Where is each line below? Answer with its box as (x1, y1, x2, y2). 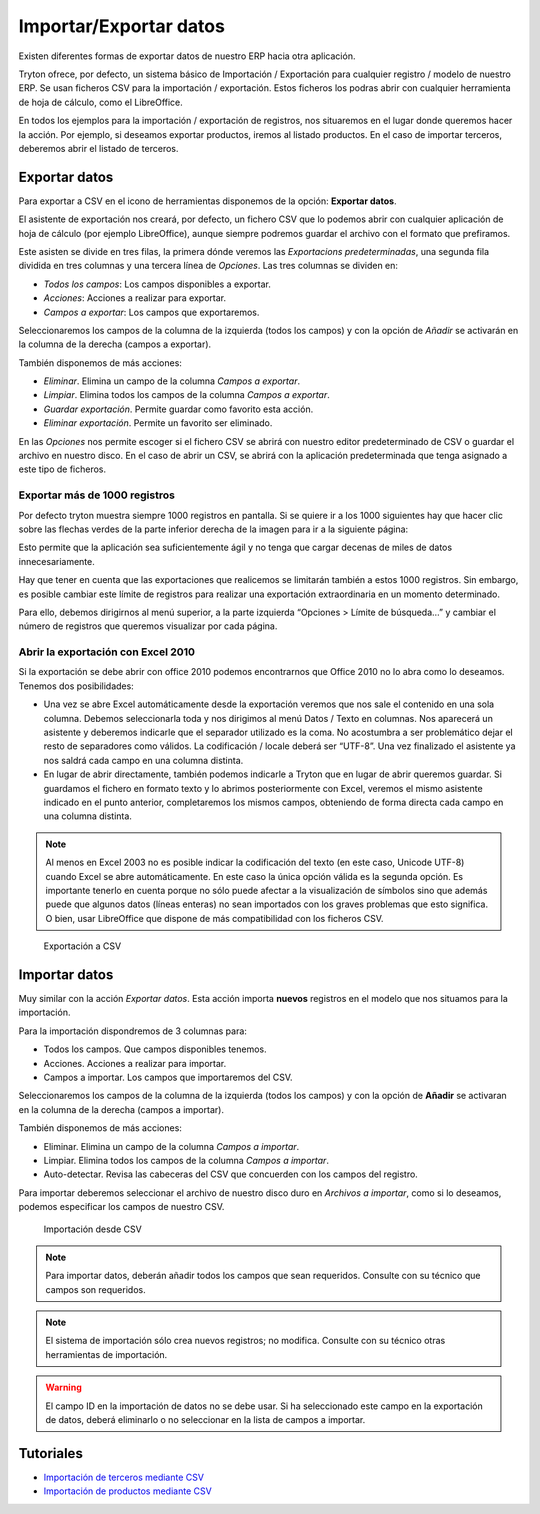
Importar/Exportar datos (18, 15, 225, 37)
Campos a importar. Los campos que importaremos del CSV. (43, 1071, 293, 1083)
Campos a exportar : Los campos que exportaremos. (43, 306, 260, 318)
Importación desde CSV (43, 1223, 142, 1235)
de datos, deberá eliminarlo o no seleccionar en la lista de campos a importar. (45, 1413, 366, 1425)
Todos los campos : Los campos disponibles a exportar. (43, 278, 272, 290)
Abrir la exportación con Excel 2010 (18, 645, 195, 659)
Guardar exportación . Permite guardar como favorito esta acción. (43, 403, 314, 415)
